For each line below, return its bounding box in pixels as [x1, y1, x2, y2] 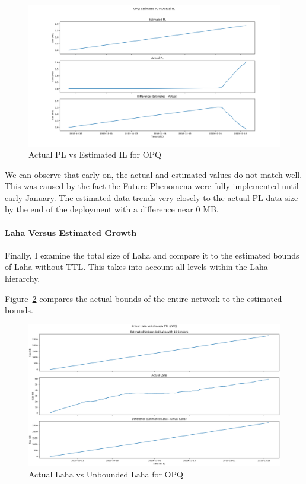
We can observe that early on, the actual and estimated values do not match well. [5, 168, 302, 180]
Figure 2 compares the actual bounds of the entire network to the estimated [5, 292, 282, 304]
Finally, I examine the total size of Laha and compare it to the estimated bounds [5, 249, 299, 261]
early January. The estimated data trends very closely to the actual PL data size [5, 191, 298, 203]
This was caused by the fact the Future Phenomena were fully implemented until [5, 180, 299, 192]
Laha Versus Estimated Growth [5, 226, 137, 238]
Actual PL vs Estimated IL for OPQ [28, 148, 161, 161]
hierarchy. [5, 272, 40, 285]
